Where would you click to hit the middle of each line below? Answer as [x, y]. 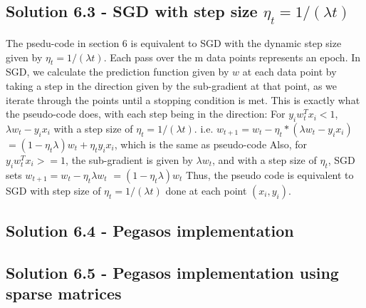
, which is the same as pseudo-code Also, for [211, 144]
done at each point [206, 190]
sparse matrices [64, 293]
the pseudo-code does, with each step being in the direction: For [146, 114]
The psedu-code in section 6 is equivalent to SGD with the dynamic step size [174, 43]
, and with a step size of [264, 159]
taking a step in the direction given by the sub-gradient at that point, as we [172, 85]
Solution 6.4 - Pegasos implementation [150, 231]
